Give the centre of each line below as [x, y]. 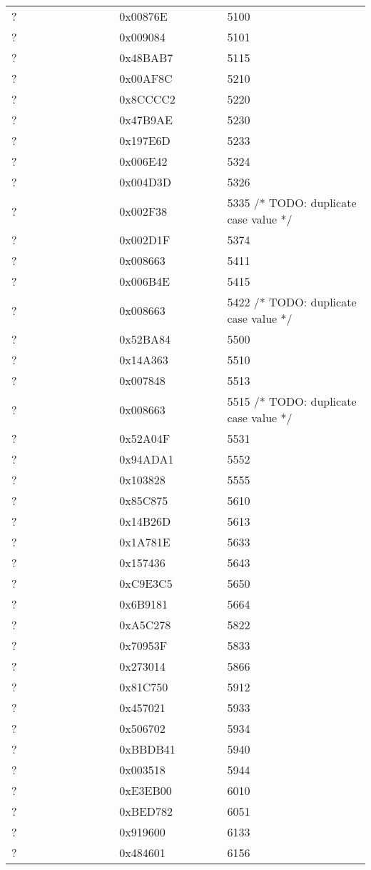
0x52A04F [145, 438]
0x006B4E [144, 281]
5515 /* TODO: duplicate [292, 401]
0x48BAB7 [146, 57]
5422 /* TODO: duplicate [292, 302]
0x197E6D [145, 140]
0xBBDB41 [147, 749]
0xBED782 [146, 811]
